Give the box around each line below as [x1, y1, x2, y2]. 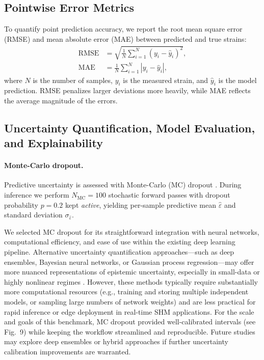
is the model [218, 74, 257, 85]
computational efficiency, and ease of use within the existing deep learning [4, 236, 235, 247]
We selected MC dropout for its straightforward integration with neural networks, [4, 226, 259, 237]
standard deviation [4, 209, 63, 220]
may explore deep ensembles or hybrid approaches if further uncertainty [4, 336, 228, 347]
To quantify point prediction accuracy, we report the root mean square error [4, 23, 243, 34]
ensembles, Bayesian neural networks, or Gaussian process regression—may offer [4, 256, 254, 267]
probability [4, 199, 38, 210]
